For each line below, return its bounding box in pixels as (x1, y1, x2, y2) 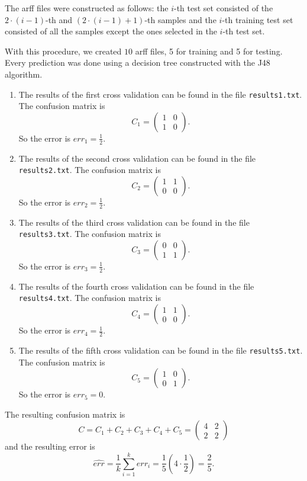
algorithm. (5, 68, 43, 80)
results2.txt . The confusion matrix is (18, 163, 161, 176)
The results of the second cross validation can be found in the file (18, 152, 256, 164)
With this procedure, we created (5, 44, 122, 57)
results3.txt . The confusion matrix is (18, 227, 161, 240)
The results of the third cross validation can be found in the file (18, 216, 250, 228)
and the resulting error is (5, 440, 95, 453)
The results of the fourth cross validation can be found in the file (18, 280, 254, 292)
